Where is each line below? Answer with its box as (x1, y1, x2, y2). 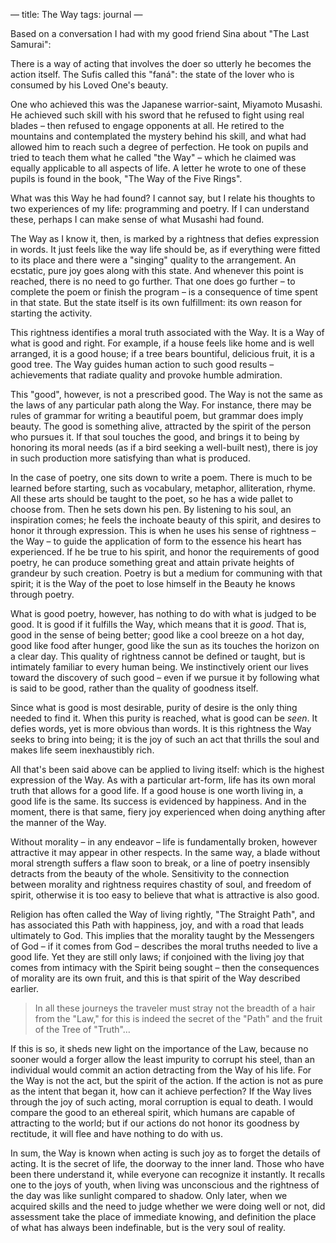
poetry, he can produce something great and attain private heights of (10, 557, 295, 568)
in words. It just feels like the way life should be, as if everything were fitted (10, 244, 321, 255)
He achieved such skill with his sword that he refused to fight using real (10, 109, 305, 121)
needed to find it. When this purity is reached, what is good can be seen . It (10, 712, 318, 724)
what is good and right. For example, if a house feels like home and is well (10, 337, 315, 349)
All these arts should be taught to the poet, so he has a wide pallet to (10, 493, 294, 504)
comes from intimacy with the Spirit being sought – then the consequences (10, 962, 320, 973)
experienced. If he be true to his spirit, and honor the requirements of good (10, 546, 320, 558)
